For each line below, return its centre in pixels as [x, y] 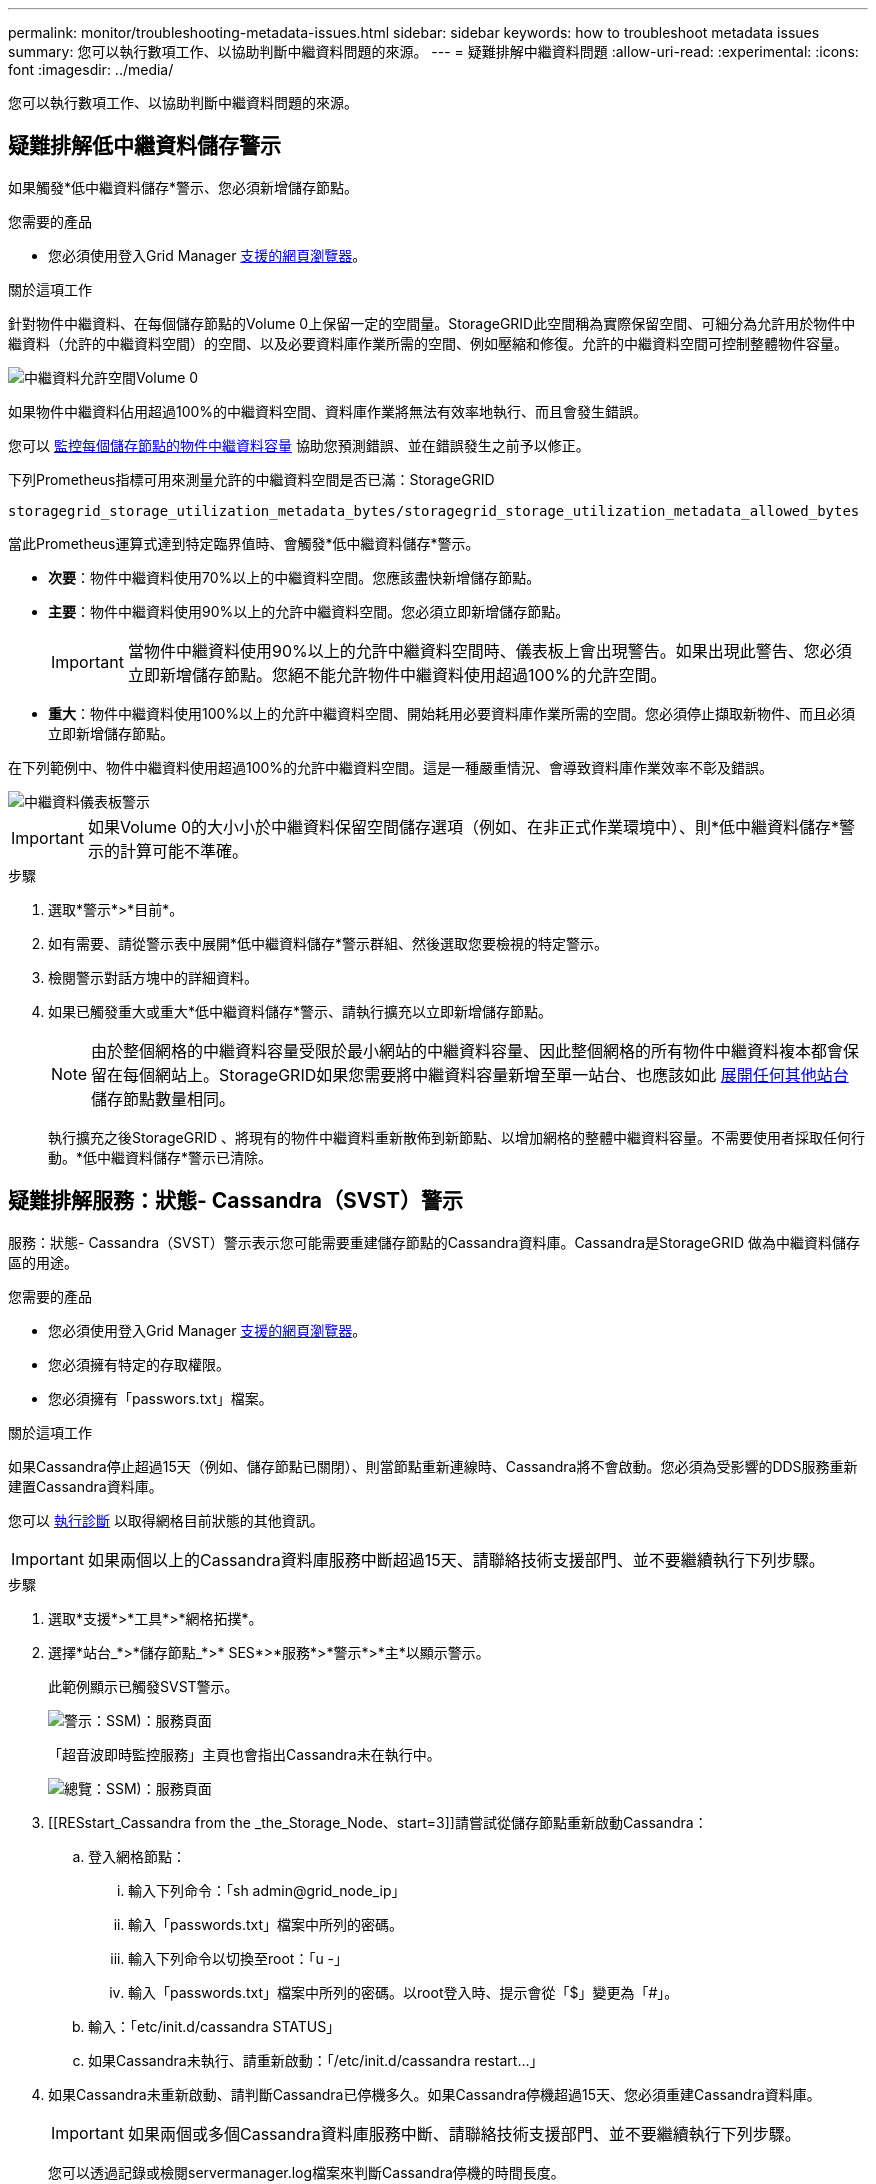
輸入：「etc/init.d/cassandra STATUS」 [214, 2026]
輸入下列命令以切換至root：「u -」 [238, 1958]
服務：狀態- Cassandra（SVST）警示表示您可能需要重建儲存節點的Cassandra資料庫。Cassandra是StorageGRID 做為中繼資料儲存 [434, 1242]
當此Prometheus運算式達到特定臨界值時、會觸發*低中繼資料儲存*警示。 [244, 543]
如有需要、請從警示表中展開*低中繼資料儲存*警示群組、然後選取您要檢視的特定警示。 [328, 943]
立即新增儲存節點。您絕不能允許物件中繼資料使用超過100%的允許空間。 [397, 674]
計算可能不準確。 [183, 850]
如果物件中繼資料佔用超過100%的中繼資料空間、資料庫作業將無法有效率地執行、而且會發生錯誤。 [328, 411]
